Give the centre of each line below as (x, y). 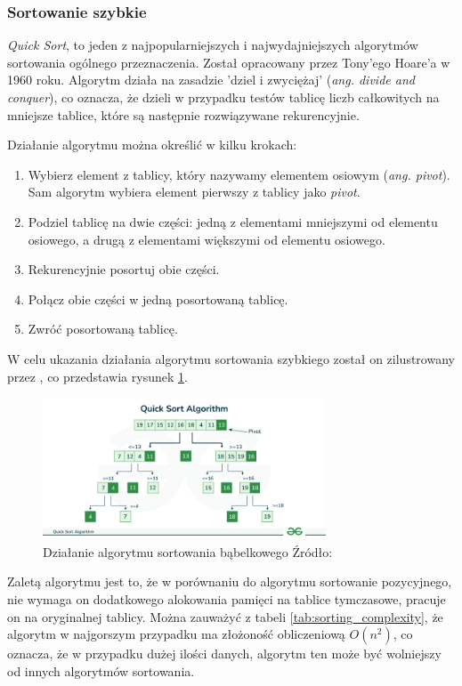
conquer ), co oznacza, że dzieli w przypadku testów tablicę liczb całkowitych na (223, 97)
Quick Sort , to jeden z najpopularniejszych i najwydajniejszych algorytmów (213, 45)
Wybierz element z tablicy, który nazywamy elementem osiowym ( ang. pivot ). (239, 174)
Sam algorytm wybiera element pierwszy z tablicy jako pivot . (194, 192)
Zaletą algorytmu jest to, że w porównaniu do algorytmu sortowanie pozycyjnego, (230, 581)
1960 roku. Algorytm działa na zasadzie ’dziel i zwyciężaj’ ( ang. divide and (211, 80)
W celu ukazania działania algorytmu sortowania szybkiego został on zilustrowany (231, 358)
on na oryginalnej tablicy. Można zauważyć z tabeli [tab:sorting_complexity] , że (225, 616)
